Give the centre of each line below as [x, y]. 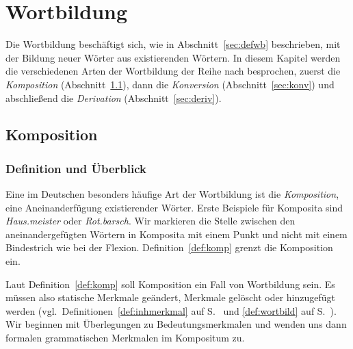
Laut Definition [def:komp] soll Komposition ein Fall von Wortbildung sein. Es [170, 284]
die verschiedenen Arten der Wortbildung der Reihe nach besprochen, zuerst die [173, 71]
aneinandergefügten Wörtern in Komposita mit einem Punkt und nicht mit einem [176, 234]
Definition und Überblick [76, 168]
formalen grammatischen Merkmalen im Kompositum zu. [125, 338]
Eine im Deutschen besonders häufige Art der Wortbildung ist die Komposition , [172, 194]
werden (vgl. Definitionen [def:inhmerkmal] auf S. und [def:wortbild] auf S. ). [171, 310]
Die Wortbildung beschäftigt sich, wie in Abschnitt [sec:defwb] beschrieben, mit [173, 44]
